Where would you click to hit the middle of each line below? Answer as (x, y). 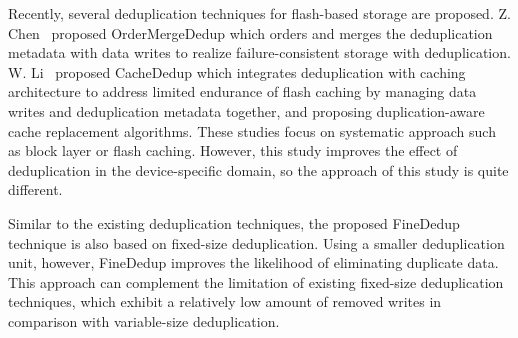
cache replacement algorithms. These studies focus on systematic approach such (252, 130)
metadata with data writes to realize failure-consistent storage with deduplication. (259, 52)
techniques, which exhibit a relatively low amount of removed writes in (225, 301)
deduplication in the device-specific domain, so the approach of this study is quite (258, 169)
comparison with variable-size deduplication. (144, 320)
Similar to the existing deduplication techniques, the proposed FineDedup (234, 222)
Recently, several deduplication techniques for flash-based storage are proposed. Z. (259, 13)
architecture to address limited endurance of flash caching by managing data (242, 91)
